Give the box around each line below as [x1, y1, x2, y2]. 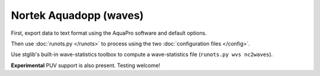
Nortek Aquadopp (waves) [11, 9, 144, 22]
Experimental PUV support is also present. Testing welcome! [11, 62, 161, 69]
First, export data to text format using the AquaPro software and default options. [11, 29, 207, 37]
